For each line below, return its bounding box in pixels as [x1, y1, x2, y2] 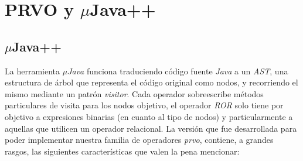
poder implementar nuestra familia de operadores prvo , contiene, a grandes [5, 133, 274, 146]
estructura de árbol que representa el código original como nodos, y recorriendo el [5, 76, 298, 88]
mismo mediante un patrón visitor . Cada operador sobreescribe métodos [5, 87, 264, 100]
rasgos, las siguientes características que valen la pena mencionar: [5, 145, 240, 157]
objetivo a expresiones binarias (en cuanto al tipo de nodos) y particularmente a [5, 110, 293, 122]
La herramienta [5, 64, 60, 77]
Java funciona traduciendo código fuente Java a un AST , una [67, 64, 288, 77]
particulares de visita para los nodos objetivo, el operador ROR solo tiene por [5, 99, 284, 111]
